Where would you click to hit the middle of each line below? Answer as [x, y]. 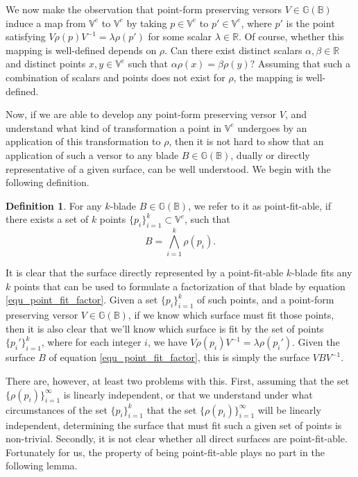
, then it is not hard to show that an [246, 141]
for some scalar [180, 36]
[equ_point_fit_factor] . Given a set [82, 300]
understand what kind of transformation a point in [114, 127]
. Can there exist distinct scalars [233, 50]
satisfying [26, 36]
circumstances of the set [57, 409]
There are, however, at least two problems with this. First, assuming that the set [178, 380]
